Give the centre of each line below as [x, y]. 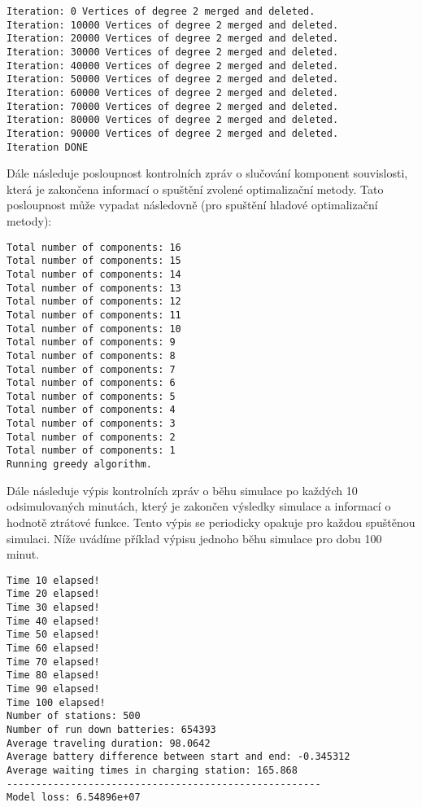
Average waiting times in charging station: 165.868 [152, 770]
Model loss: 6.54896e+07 [74, 798]
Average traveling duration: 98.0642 [109, 743]
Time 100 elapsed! [56, 702]
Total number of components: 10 [94, 329]
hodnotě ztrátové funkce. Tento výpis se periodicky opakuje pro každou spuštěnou [211, 522]
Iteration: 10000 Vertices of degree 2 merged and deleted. [173, 25]
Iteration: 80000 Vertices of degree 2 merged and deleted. [173, 120]
